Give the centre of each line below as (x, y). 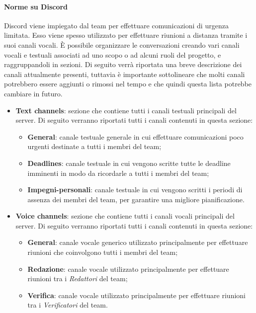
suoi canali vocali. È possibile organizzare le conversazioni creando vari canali (122, 44)
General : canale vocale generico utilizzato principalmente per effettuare (138, 242)
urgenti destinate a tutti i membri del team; (94, 146)
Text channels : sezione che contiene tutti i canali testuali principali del (126, 110)
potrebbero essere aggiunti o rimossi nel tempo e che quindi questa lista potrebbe (128, 84)
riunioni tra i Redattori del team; (78, 278)
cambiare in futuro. (33, 93)
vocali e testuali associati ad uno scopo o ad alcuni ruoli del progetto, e (113, 54)
